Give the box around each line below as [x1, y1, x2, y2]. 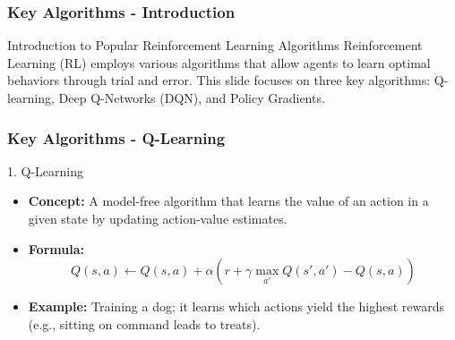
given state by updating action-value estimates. [28, 209, 288, 227]
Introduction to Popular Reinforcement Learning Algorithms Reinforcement [7, 36, 423, 55]
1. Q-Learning [7, 161, 84, 180]
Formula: [28, 239, 84, 258]
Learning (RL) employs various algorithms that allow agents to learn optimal [7, 53, 431, 72]
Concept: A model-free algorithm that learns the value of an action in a [28, 191, 429, 210]
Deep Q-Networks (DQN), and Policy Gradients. [58, 89, 325, 106]
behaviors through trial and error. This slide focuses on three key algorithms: [7, 71, 431, 89]
